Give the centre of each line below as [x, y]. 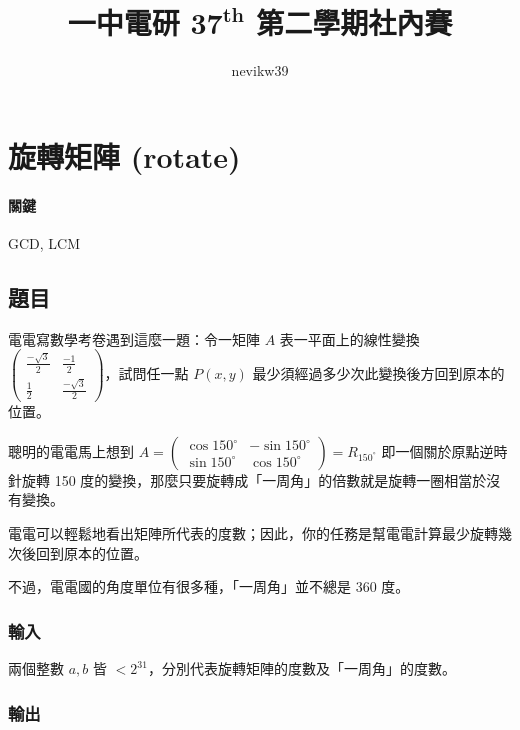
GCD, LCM [44, 242]
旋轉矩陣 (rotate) [124, 155]
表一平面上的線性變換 [349, 338]
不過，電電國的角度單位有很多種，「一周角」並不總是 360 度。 [209, 586]
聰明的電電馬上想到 [71, 450]
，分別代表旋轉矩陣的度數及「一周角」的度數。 [301, 668]
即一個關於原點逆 [437, 450]
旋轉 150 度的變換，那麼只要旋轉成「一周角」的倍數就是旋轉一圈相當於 [254, 479]
